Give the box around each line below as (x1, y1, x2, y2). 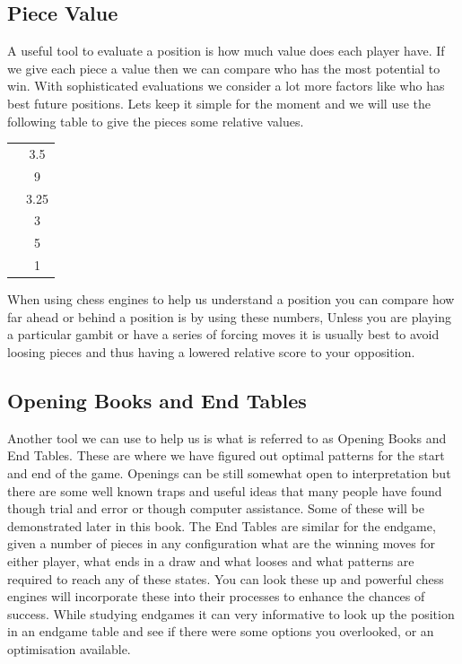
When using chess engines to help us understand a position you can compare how (7, 290, 455, 309)
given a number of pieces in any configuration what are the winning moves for (7, 534, 436, 553)
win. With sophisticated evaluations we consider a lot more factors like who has (7, 76, 445, 95)
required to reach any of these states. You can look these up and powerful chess (7, 569, 444, 588)
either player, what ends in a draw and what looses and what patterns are (7, 551, 414, 570)
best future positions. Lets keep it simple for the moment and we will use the (7, 93, 431, 112)
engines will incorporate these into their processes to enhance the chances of (7, 587, 425, 606)
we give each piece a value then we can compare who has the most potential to (7, 58, 440, 77)
